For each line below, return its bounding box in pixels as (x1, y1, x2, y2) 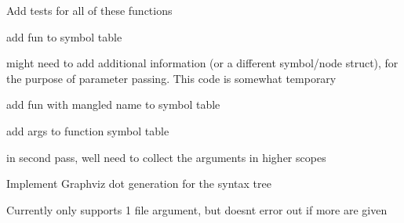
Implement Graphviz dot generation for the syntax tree (6, 175, 271, 192)
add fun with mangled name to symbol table (6, 96, 220, 113)
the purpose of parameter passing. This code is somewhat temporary (6, 70, 337, 86)
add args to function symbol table (6, 122, 169, 138)
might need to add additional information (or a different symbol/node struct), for (6, 55, 399, 71)
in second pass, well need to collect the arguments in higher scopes (6, 149, 326, 165)
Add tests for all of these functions (6, 2, 173, 18)
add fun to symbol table (6, 28, 122, 45)
